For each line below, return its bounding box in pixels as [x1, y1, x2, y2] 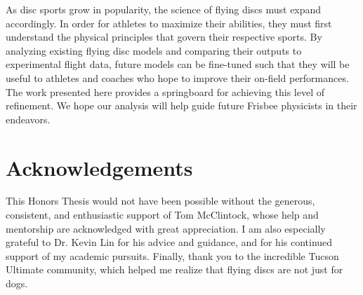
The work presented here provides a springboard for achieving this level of [6, 84, 325, 99]
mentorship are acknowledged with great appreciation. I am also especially [6, 221, 326, 235]
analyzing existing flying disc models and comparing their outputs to [6, 43, 302, 57]
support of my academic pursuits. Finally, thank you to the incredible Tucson [6, 248, 339, 263]
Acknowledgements [6, 153, 193, 181]
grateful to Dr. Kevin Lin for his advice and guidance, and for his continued [6, 235, 333, 249]
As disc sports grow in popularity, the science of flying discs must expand [6, 2, 322, 16]
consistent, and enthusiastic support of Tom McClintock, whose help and [6, 207, 319, 222]
